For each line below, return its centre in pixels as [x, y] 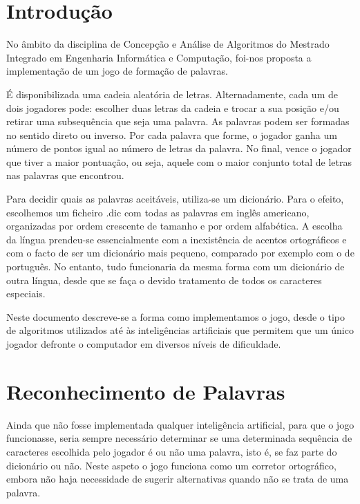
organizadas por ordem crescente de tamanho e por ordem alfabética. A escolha [174, 226]
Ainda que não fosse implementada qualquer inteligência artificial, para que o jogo [180, 424]
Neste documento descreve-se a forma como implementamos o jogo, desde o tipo [176, 316]
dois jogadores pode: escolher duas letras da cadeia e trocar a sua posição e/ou [173, 108]
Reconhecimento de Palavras [146, 391]
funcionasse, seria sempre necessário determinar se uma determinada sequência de [179, 438]
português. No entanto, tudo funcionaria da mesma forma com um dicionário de [176, 267]
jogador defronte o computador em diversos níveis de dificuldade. [144, 344]
